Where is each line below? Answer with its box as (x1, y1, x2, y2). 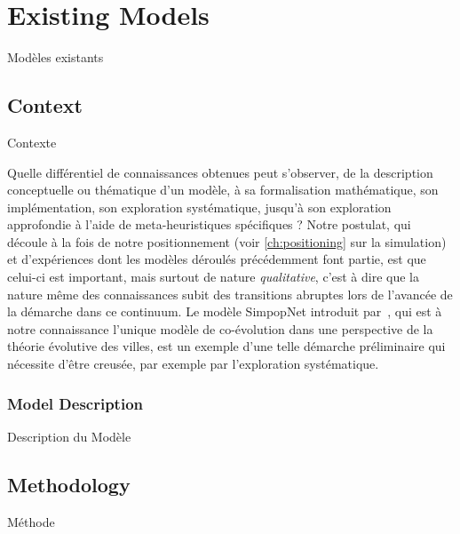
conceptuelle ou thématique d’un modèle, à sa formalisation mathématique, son (7, 180, 439, 199)
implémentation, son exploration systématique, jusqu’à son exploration (7, 197, 392, 216)
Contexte (7, 132, 57, 151)
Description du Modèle (7, 426, 131, 445)
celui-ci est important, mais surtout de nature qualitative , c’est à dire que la (7, 267, 420, 286)
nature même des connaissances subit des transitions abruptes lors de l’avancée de (7, 284, 453, 303)
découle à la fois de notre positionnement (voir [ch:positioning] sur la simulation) (7, 232, 447, 251)
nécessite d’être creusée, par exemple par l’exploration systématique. (7, 355, 379, 373)
